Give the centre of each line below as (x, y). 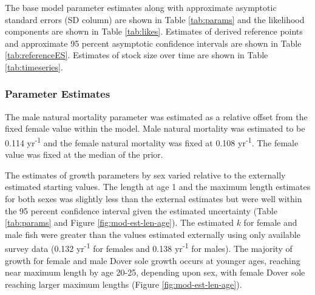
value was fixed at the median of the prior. (84, 154)
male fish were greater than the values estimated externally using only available (153, 234)
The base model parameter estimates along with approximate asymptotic (141, 7)
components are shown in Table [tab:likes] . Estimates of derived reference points (154, 31)
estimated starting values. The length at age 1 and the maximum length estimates (158, 187)
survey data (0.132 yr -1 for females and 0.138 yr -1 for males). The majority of (149, 248)
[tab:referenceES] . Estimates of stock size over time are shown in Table (137, 55)
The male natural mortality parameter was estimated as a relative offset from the (156, 116)
